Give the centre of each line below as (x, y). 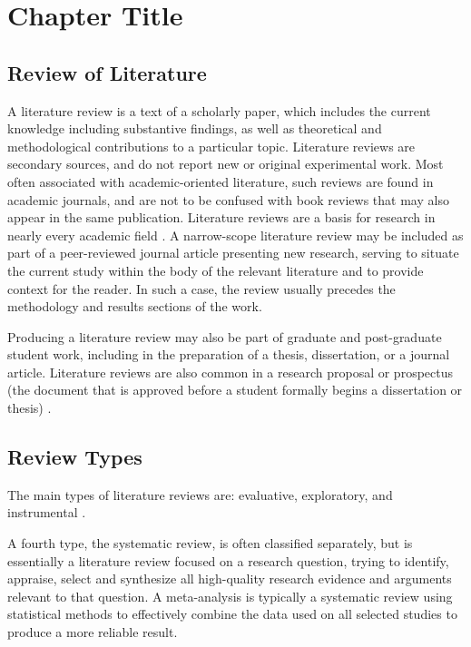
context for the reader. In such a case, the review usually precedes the (201, 288)
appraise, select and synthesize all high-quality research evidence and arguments (230, 578)
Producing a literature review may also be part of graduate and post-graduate (225, 336)
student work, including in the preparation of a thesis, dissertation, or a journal (229, 354)
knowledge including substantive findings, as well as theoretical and (195, 128)
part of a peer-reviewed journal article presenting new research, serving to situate (233, 253)
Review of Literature (107, 72)
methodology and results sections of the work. (135, 306)
